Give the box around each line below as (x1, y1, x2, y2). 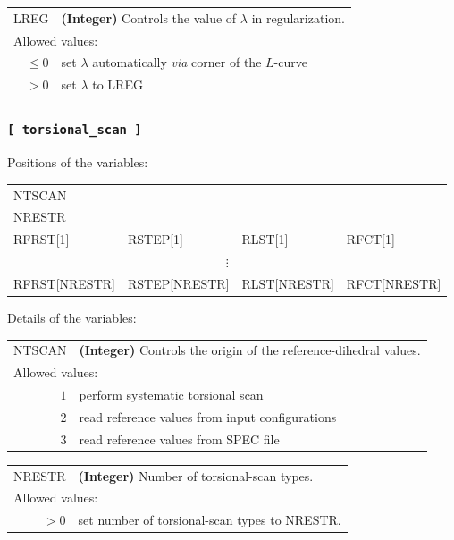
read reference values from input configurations (79, 407, 337, 426)
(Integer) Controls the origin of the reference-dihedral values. (79, 341, 421, 359)
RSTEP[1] (127, 230, 184, 249)
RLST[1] (241, 230, 289, 249)
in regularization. (251, 8, 345, 27)
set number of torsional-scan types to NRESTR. (78, 510, 341, 529)
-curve (273, 53, 307, 72)
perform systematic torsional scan (79, 385, 264, 403)
